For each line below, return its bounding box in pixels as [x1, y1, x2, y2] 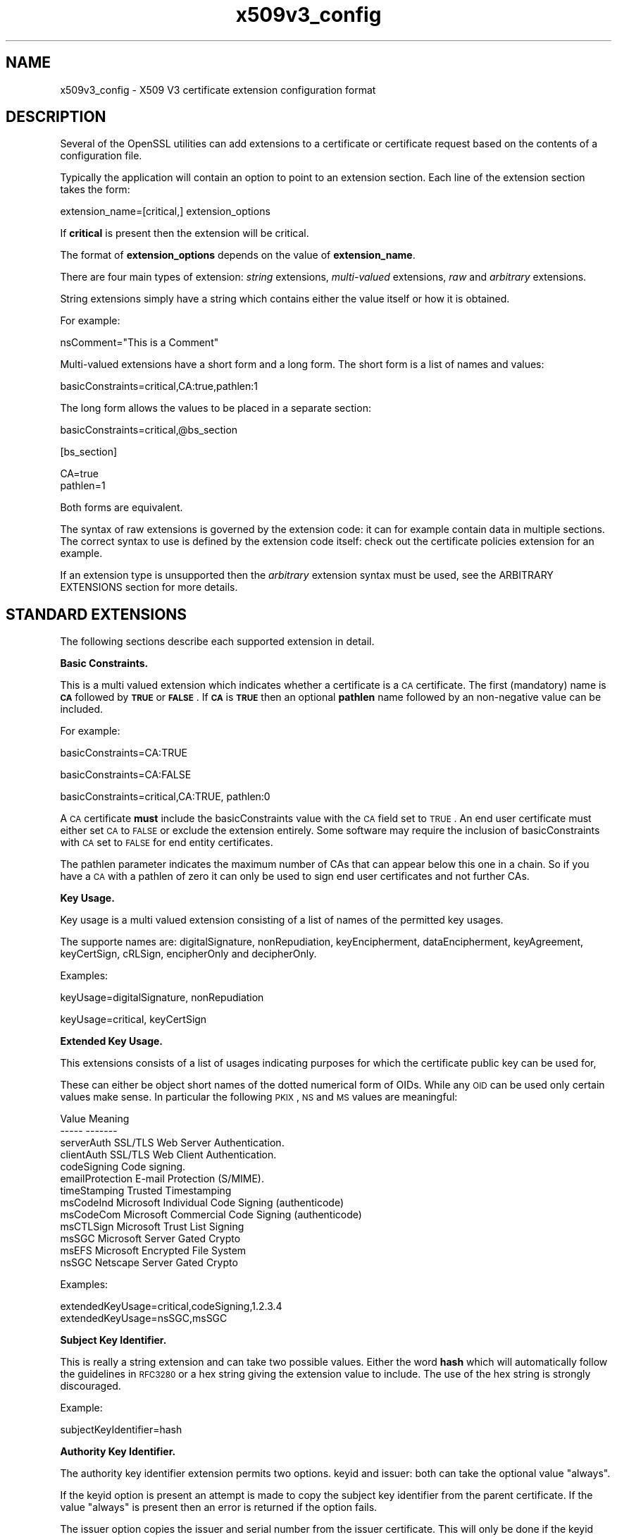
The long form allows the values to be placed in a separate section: [60, 402, 371, 415]
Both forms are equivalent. [60, 501, 183, 514]
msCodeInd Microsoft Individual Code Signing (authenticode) [60, 1196, 344, 1209]
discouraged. [60, 1380, 121, 1392]
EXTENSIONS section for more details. [60, 581, 238, 594]
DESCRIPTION [6, 108, 106, 126]
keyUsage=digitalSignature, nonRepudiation [60, 991, 264, 1004]
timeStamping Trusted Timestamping [60, 1184, 232, 1197]
